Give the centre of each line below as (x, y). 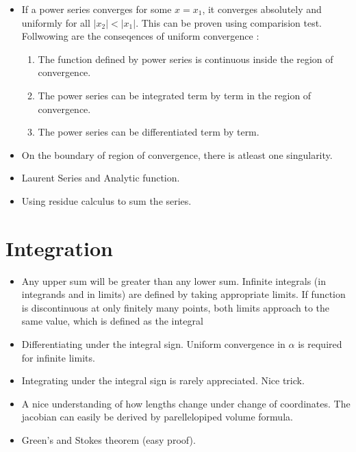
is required (320, 344)
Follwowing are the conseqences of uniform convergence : (140, 36)
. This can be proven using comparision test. (229, 22)
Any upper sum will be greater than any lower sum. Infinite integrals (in (174, 280)
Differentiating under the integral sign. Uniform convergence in (153, 344)
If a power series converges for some (97, 9)
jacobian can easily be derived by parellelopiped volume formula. (157, 417)
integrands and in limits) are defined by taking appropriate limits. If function (183, 294)
